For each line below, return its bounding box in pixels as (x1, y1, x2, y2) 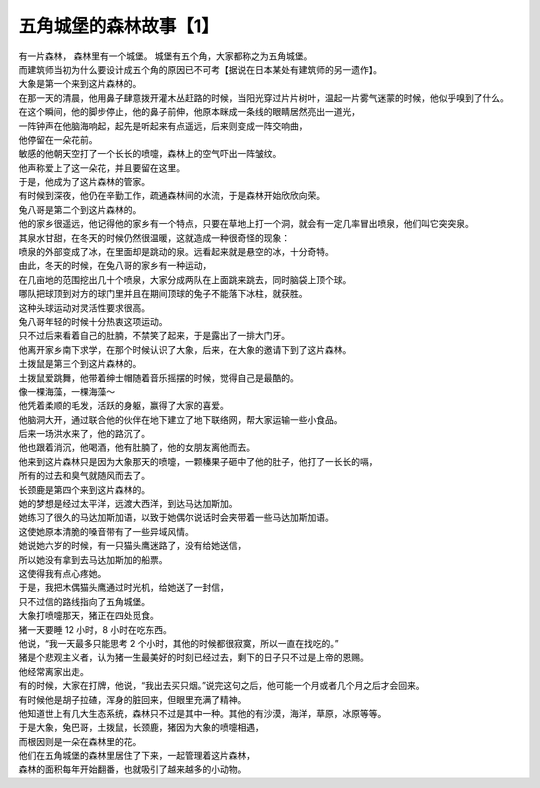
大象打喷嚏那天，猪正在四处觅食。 (18, 610, 159, 622)
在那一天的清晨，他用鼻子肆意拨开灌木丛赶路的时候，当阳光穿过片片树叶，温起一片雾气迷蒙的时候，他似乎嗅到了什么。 (18, 91, 509, 104)
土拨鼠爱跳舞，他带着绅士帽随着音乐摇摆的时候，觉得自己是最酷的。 (18, 371, 299, 384)
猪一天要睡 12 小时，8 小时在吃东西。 (18, 623, 172, 635)
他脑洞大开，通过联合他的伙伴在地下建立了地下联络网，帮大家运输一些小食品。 (18, 413, 343, 425)
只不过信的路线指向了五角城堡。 (18, 595, 150, 607)
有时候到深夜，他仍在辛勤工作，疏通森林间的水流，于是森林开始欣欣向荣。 (18, 190, 325, 202)
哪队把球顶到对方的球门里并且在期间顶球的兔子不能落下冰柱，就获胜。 (18, 288, 308, 300)
